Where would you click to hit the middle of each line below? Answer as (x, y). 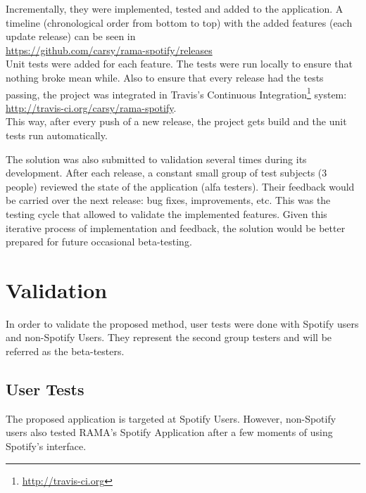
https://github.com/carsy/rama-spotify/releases (109, 50)
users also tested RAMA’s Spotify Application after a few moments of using (169, 432)
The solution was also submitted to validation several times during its (156, 159)
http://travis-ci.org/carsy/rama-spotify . (91, 107)
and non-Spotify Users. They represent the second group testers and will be (169, 337)
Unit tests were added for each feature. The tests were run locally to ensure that (179, 64)
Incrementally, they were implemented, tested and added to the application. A (175, 8)
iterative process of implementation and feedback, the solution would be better (176, 228)
